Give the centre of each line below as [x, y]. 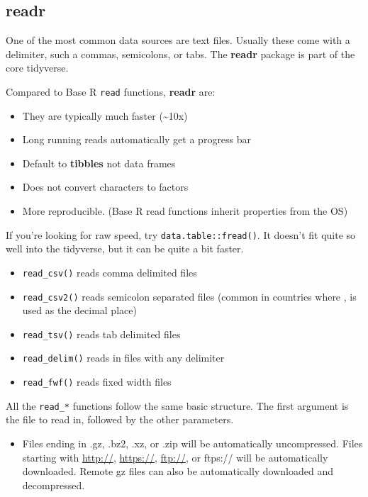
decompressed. [54, 485]
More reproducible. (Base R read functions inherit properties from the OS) [185, 211]
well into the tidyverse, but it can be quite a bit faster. [125, 248]
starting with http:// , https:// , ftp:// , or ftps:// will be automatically [175, 457]
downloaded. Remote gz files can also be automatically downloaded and [178, 471]
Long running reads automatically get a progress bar [137, 139]
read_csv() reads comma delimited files [110, 272]
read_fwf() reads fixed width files [97, 382]
